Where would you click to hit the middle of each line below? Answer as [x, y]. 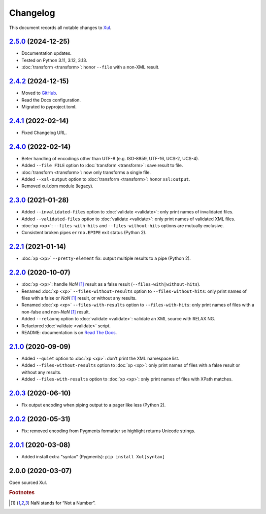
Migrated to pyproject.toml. [49, 106]
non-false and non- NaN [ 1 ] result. [56, 312]
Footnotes [22, 493]
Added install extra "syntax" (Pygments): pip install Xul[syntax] [93, 456]
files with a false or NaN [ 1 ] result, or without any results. [79, 298]
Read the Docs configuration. [51, 100]
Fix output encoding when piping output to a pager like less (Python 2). [94, 405]
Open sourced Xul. [28, 482]
